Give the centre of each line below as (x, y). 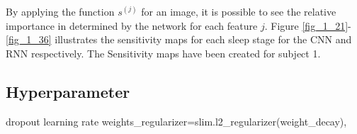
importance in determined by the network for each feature (132, 25)
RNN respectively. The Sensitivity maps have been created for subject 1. (163, 53)
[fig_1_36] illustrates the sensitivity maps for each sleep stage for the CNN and (179, 39)
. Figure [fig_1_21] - (308, 25)
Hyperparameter (68, 91)
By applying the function (60, 11)
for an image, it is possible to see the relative (239, 11)
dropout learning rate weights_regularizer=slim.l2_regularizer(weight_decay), (176, 121)
